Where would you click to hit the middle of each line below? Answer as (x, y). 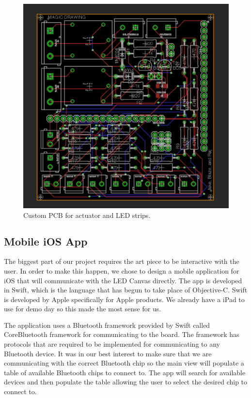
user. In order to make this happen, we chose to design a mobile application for (122, 270)
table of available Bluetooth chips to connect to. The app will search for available (125, 372)
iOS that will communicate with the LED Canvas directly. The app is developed (123, 280)
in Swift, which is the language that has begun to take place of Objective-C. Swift (126, 290)
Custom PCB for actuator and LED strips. (87, 215)
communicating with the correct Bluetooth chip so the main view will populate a (124, 363)
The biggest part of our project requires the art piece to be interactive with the (122, 261)
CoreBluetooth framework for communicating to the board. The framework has (122, 334)
